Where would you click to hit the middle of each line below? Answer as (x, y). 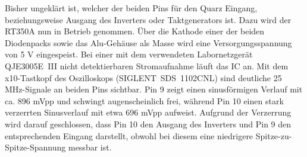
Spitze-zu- (274, 135)
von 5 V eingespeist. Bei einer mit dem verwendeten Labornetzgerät (129, 54)
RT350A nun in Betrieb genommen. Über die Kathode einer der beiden (135, 31)
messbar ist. (90, 147)
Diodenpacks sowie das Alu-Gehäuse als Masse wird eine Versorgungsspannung (148, 42)
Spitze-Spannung (35, 147)
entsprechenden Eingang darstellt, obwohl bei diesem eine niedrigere (129, 135)
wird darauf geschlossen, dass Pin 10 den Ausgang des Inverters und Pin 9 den (148, 124)
